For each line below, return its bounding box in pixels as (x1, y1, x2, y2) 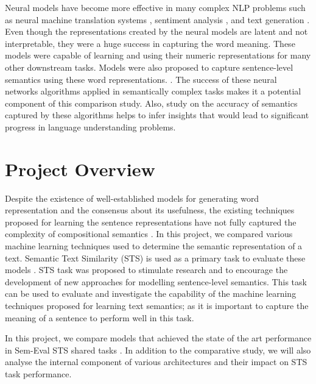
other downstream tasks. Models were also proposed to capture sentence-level (5, 60, 293, 73)
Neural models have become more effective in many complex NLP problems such (5, 1, 306, 13)
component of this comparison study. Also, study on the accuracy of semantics (5, 96, 298, 109)
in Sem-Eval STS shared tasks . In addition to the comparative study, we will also (5, 343, 311, 356)
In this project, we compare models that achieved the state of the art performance (5, 332, 312, 344)
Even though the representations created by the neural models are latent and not (5, 25, 308, 38)
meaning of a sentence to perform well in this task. (5, 311, 194, 324)
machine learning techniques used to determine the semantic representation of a (5, 240, 303, 252)
